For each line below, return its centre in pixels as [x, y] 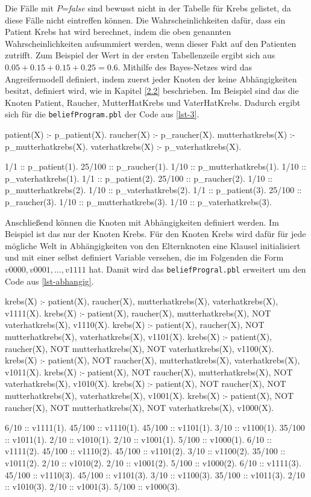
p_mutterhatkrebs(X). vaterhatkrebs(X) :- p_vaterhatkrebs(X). [123, 146]
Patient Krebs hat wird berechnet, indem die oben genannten [118, 32]
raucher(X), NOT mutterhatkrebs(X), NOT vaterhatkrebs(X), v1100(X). [140, 348]
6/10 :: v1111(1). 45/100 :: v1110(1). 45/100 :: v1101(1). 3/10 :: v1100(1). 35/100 [155, 428]
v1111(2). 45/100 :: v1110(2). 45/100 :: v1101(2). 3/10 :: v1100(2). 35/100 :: [145, 451]
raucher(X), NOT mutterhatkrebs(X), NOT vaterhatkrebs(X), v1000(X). [140, 407]
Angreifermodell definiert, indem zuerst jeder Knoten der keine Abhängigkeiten [151, 79]
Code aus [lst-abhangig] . [49, 281]
